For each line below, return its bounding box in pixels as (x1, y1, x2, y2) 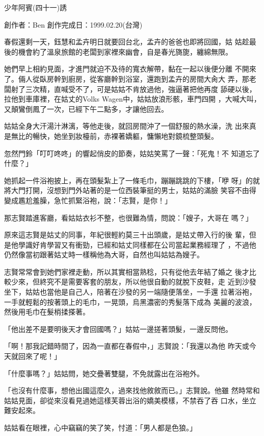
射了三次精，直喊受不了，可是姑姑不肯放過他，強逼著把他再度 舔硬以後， (11, 83, 256, 94)
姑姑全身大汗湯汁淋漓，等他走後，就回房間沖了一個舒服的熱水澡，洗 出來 (4, 120, 249, 131)
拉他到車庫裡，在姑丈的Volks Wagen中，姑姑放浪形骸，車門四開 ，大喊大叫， (4, 93, 261, 104)
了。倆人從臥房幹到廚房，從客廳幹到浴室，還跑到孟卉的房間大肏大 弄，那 (4, 73, 249, 84)
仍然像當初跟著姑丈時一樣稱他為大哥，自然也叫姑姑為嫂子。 (4, 249, 204, 260)
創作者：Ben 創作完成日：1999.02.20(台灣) (4, 19, 143, 30)
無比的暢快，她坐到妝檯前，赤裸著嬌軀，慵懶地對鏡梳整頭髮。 (11, 130, 218, 141)
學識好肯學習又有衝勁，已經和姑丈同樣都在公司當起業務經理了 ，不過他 (18, 239, 256, 250)
